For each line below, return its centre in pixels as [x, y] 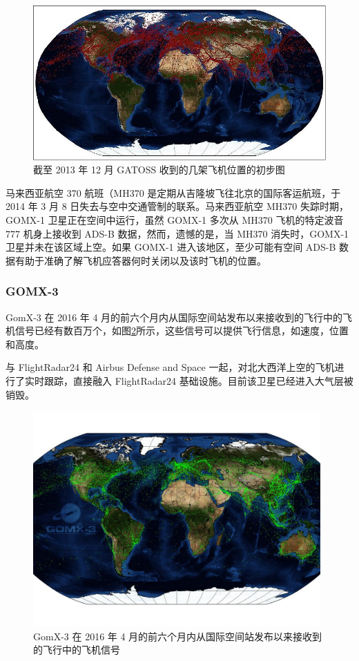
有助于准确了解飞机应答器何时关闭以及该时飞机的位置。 [140, 260]
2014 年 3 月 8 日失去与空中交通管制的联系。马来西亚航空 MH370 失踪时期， [177, 206]
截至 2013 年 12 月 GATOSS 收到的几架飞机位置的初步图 [159, 170]
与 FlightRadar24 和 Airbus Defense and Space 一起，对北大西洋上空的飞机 [170, 367]
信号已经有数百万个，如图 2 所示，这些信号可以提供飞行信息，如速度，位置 [182, 330]
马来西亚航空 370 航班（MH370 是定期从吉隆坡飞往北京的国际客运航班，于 [173, 192]
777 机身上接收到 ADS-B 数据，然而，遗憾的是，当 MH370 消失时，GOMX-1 [177, 233]
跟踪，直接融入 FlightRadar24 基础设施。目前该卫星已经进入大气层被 [198, 380]
